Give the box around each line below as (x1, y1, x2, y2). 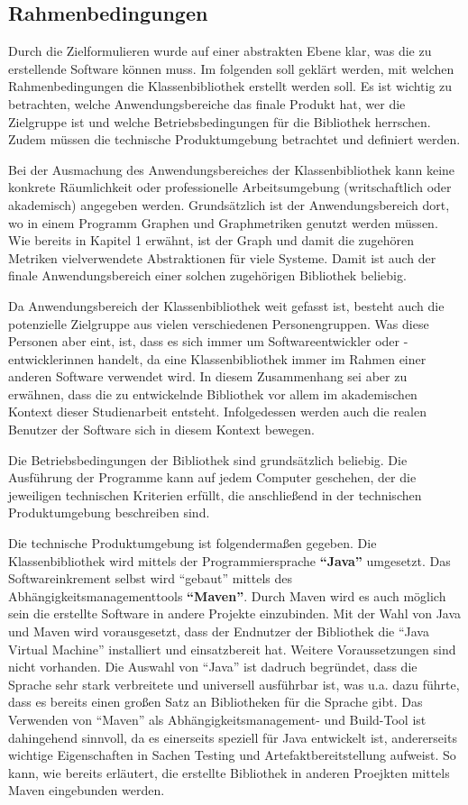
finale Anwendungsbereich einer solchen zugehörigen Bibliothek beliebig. (8, 266, 407, 285)
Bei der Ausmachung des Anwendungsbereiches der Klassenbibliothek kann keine (8, 160, 455, 178)
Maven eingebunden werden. (8, 781, 165, 800)
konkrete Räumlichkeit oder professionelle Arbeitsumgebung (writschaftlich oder (8, 178, 452, 197)
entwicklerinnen (8, 349, 94, 368)
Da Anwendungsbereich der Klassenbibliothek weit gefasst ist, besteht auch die (8, 296, 445, 315)
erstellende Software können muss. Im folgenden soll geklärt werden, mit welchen (8, 59, 454, 78)
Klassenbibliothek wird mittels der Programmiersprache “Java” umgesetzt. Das (8, 551, 451, 570)
